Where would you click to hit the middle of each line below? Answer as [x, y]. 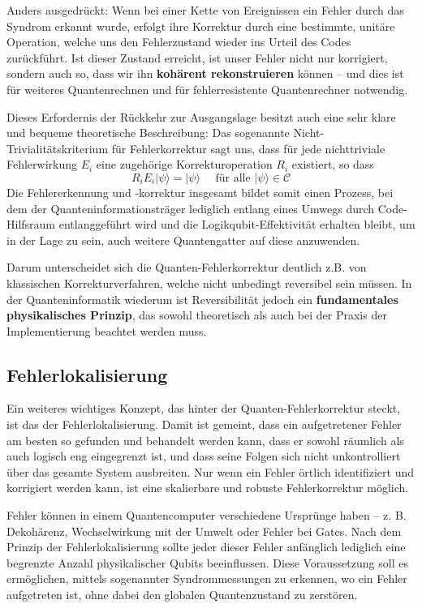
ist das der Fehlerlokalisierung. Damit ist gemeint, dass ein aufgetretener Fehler [204, 424]
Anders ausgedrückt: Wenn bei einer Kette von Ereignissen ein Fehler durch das [205, 10]
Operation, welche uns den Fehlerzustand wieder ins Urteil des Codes [179, 42]
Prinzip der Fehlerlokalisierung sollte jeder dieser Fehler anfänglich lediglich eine [206, 547]
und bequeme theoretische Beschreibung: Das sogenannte [148, 133]
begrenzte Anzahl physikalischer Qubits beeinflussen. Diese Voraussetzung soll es [207, 562]
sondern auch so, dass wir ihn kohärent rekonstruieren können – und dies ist [205, 73]
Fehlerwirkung [42, 164]
